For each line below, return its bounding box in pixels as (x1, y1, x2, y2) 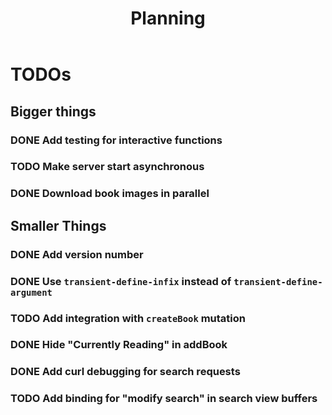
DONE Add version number (10, 247, 144, 261)
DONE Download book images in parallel (10, 187, 210, 201)
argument (10, 287, 53, 298)
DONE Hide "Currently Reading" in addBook (10, 338, 228, 352)
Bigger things (10, 103, 97, 120)
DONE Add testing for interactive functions (10, 133, 223, 147)
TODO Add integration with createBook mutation (10, 311, 246, 325)
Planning (130, 7, 206, 30)
